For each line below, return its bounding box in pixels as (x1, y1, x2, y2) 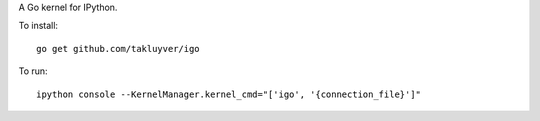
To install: (18, 20, 59, 32)
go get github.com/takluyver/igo (36, 43, 200, 54)
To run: (18, 65, 49, 77)
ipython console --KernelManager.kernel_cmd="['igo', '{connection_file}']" (36, 88, 422, 100)
